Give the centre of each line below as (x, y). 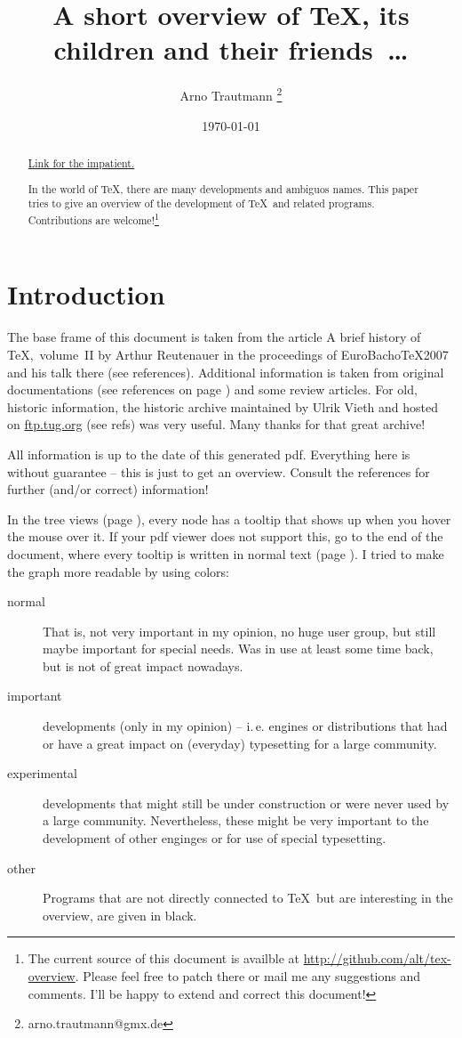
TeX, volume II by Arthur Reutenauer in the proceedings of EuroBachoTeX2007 (228, 354)
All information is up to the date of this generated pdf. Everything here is (209, 454)
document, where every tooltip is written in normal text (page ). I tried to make (226, 553)
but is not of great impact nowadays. (143, 665)
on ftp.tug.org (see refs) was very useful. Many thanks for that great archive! (216, 424)
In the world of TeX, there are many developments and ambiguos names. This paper (223, 188)
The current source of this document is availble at (164, 958)
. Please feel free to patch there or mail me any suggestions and (248, 976)
